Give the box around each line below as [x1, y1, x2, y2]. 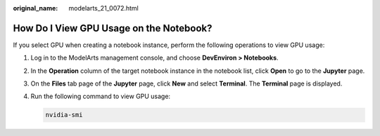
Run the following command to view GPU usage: [30, 92, 171, 101]
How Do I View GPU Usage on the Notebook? [13, 22, 213, 34]
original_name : [13, 4, 58, 12]
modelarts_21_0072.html [68, 4, 139, 12]
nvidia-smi [45, 111, 83, 119]
